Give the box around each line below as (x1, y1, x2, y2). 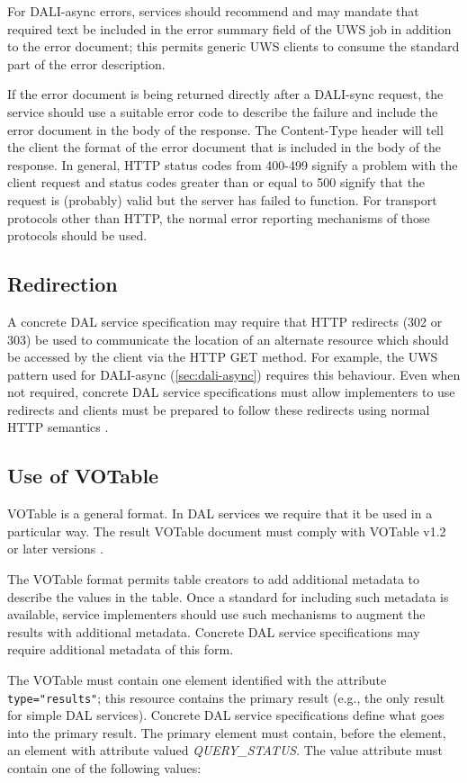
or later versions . (7, 539, 103, 558)
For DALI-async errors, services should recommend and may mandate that (7, 2, 419, 20)
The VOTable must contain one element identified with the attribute (7, 670, 387, 689)
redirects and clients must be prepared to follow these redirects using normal (7, 400, 430, 418)
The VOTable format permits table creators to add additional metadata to (7, 570, 420, 589)
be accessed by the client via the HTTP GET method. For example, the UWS (7, 347, 438, 366)
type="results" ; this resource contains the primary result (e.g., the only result (7, 688, 445, 706)
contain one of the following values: (7, 759, 202, 778)
